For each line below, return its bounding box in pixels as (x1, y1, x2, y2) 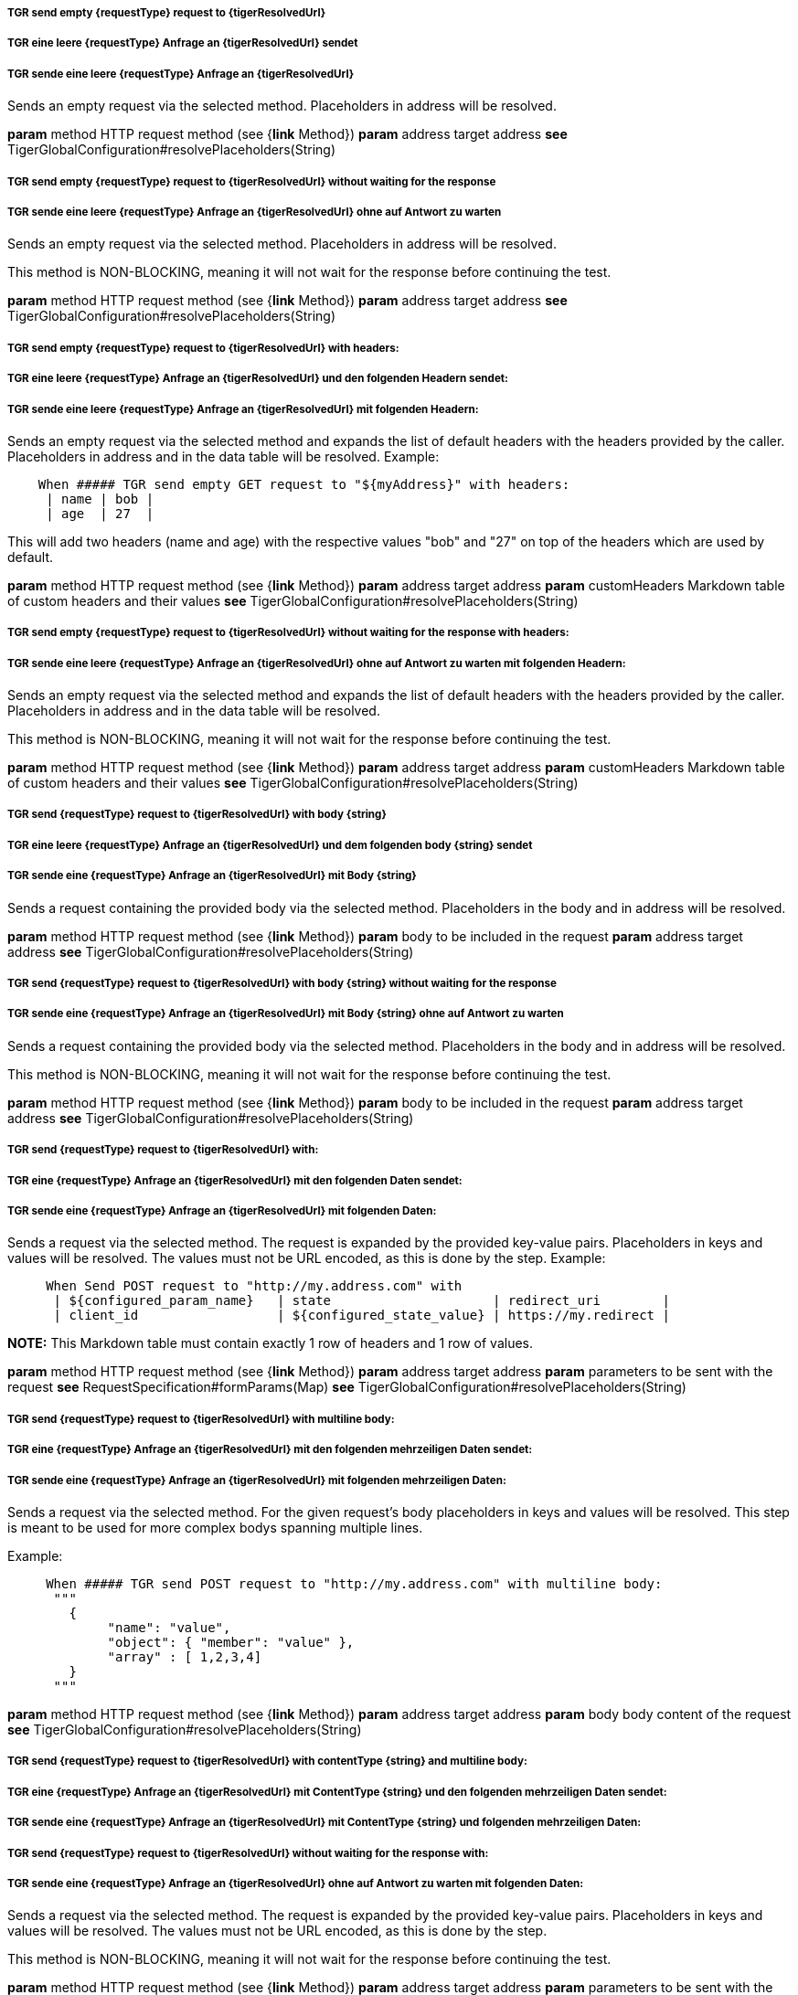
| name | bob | (46, 491, 154, 506)
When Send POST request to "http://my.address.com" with (46, 1279, 463, 1294)
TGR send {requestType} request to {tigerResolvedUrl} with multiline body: (7, 1412, 395, 1426)
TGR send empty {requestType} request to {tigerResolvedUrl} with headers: (7, 341, 399, 355)
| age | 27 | (46, 505, 154, 521)
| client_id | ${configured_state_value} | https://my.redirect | (53, 1308, 670, 1323)
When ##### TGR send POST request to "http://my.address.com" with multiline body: (46, 1576, 663, 1591)
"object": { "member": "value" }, (107, 1634, 355, 1650)
